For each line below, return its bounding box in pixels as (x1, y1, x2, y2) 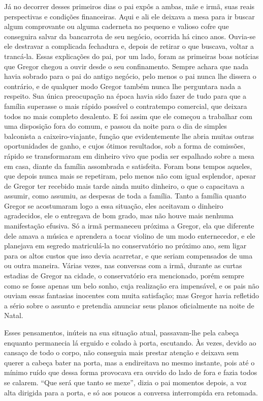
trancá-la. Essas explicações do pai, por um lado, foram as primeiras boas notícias (4, 50, 259, 61)
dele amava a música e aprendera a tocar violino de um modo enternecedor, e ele (4, 230, 255, 241)
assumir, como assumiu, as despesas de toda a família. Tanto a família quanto (4, 190, 246, 201)
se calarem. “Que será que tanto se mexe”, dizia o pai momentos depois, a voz (4, 377, 247, 387)
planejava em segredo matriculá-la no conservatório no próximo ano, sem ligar (4, 240, 247, 251)
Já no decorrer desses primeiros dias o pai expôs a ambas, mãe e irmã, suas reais (4, 1, 255, 11)
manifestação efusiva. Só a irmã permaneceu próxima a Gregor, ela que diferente (4, 220, 254, 231)
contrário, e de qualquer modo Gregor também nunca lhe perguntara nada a (4, 80, 241, 91)
